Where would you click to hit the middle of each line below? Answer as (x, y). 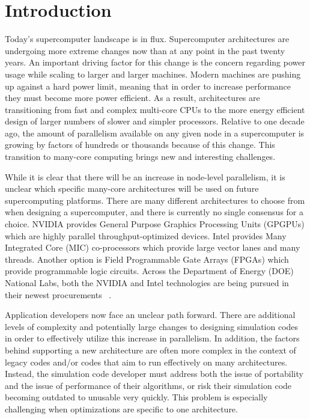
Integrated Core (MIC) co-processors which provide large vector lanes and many (153, 247)
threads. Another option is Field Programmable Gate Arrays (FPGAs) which (147, 259)
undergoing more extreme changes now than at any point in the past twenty (145, 50)
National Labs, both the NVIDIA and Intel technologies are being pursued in (147, 283)
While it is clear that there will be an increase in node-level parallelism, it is (145, 176)
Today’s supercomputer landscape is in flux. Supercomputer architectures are (147, 39)
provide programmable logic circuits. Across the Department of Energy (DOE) (149, 271)
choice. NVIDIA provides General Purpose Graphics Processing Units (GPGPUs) (155, 224)
